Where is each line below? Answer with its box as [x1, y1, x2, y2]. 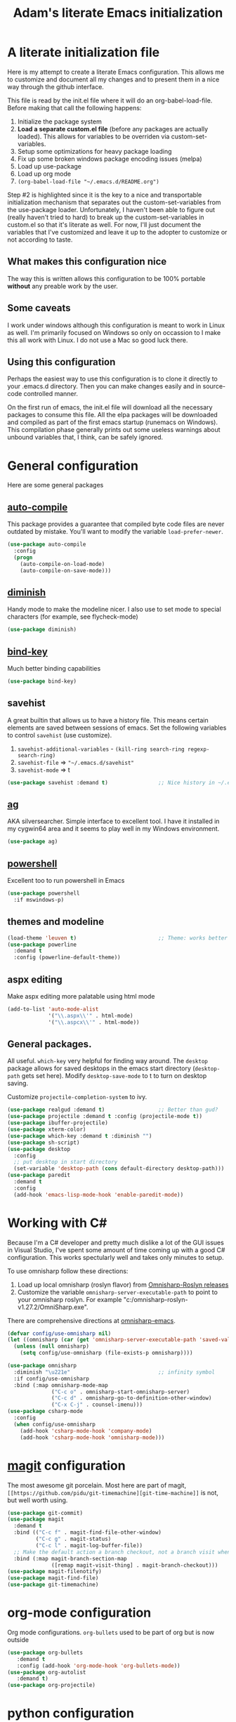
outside [7, 1635, 29, 1644]
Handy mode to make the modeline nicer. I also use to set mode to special [7, 605, 221, 614]
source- [202, 382, 226, 390]
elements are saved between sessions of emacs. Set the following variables [7, 723, 227, 732]
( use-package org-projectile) [7, 1682, 96, 1689]
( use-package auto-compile [7, 541, 86, 548]
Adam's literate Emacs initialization [13, 5, 223, 21]
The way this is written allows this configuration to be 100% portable [7, 274, 206, 282]
